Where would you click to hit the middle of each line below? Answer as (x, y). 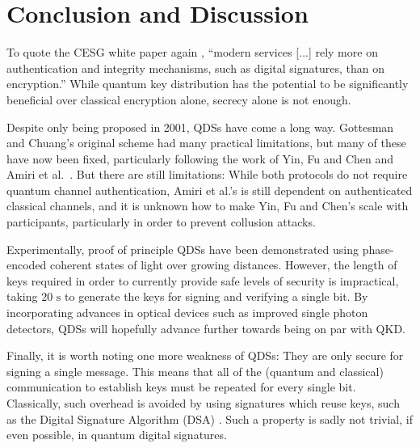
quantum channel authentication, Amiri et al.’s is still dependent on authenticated (210, 190)
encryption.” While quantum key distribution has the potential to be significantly (208, 84)
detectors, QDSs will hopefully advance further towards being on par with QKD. (206, 328)
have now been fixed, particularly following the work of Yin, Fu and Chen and (200, 158)
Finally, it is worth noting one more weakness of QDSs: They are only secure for (205, 355)
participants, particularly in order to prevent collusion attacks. (161, 222)
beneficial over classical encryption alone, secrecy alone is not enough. (179, 99)
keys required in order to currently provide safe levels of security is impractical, (203, 280)
